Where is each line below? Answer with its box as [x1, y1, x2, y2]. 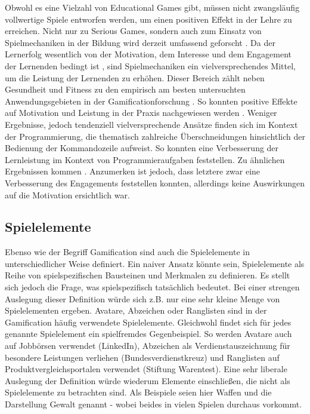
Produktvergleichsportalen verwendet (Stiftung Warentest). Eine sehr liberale [5, 363, 287, 375]
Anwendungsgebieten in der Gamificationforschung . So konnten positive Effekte [5, 94, 297, 107]
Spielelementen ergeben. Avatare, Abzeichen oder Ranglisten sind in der [5, 304, 267, 317]
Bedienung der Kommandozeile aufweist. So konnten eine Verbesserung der [5, 142, 279, 154]
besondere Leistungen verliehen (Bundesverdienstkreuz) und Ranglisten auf [5, 351, 280, 363]
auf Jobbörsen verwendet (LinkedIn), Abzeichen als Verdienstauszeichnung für [5, 339, 290, 352]
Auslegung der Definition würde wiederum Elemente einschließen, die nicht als [5, 374, 290, 387]
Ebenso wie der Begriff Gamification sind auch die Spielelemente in [5, 246, 250, 258]
